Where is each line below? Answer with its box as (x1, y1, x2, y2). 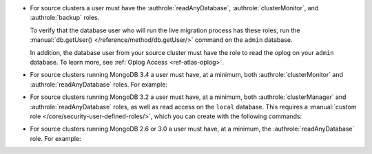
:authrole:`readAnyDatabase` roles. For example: (30, 80, 168, 89)
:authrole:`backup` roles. (30, 14, 100, 22)
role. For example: (30, 134, 82, 142)
